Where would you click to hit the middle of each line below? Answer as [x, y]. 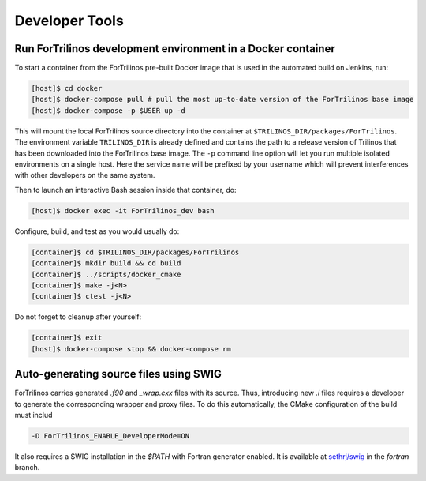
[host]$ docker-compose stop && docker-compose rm [131, 349]
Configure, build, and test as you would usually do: [97, 231]
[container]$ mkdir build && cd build [106, 263]
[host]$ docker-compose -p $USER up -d [108, 110]
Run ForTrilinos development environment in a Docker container [175, 49]
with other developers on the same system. [85, 175]
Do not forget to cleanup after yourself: [78, 317]
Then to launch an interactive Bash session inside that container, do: [125, 190]
